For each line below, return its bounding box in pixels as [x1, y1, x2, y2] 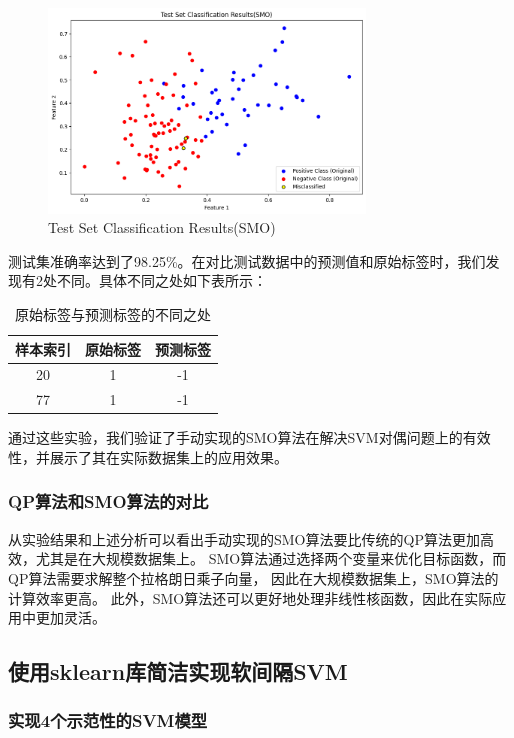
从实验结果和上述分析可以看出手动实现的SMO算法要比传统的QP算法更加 [8, 528, 480, 549]
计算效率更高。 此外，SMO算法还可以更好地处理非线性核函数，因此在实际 [8, 587, 493, 608]
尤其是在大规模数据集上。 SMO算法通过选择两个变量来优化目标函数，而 [35, 548, 507, 569]
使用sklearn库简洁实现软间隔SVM [8, 656, 348, 687]
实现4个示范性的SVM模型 [8, 708, 208, 733]
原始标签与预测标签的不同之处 [15, 303, 211, 324]
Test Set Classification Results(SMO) [48, 217, 276, 238]
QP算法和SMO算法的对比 [8, 489, 209, 514]
